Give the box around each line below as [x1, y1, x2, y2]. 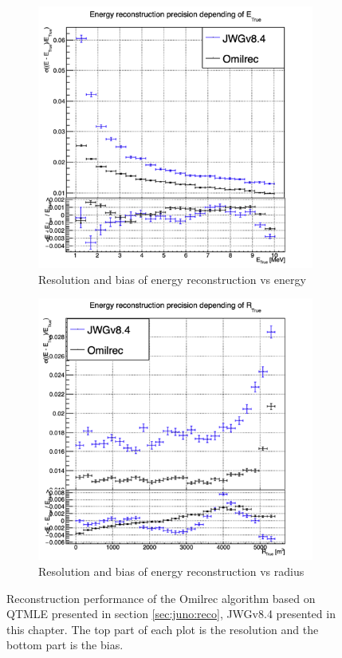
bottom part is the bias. [6, 636, 124, 653]
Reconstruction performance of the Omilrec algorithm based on [6, 589, 316, 606]
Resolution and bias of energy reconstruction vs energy [38, 270, 306, 287]
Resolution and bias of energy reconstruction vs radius [38, 563, 305, 579]
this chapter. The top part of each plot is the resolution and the [6, 621, 319, 637]
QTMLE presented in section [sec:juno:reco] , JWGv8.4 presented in [6, 605, 336, 622]
